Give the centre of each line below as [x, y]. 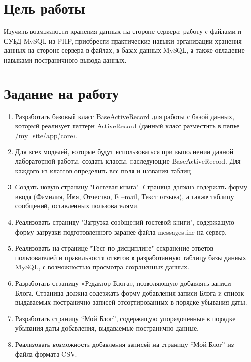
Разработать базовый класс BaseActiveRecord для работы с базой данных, [125, 116]
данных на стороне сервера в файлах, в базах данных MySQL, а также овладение [124, 50]
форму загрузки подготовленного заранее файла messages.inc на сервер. [121, 231]
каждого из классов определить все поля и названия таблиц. [104, 170]
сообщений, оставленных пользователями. [77, 206]
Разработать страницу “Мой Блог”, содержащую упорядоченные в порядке [125, 318]
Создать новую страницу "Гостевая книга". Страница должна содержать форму [131, 187]
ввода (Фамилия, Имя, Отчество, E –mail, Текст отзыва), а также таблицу [125, 196]
